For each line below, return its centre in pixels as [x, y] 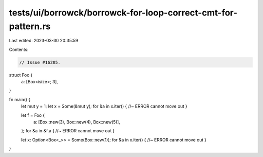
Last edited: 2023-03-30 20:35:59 [44, 41]
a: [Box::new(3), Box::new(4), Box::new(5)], [77, 122]
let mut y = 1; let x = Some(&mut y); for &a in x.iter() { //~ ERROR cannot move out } [104, 106]
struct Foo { [21, 75]
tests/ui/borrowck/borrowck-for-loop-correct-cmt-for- [123, 13]
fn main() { [20, 99]
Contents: [19, 49]
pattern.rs [30, 26]
